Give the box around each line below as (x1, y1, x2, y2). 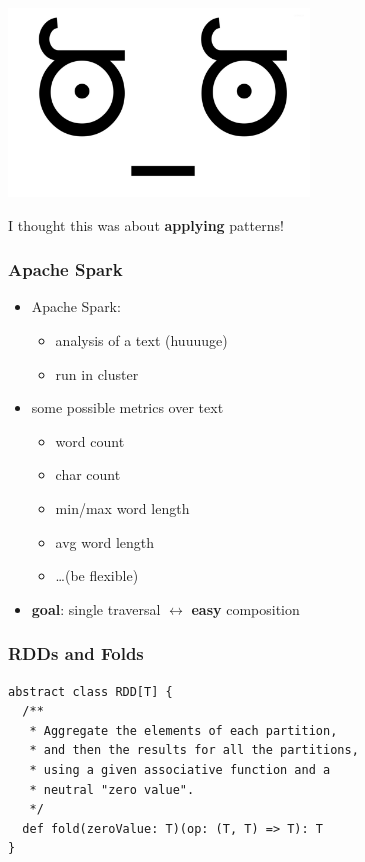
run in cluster (55, 363, 139, 384)
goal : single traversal (31, 598, 161, 619)
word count (55, 430, 125, 451)
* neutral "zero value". (29, 782, 195, 797)
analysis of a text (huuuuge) (55, 329, 228, 350)
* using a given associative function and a (29, 762, 331, 777)
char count (55, 464, 121, 485)
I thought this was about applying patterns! (8, 214, 284, 235)
